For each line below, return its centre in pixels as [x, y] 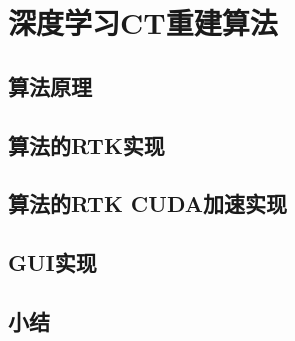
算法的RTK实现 [86, 144]
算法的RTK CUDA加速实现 [148, 203]
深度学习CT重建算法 [143, 22]
